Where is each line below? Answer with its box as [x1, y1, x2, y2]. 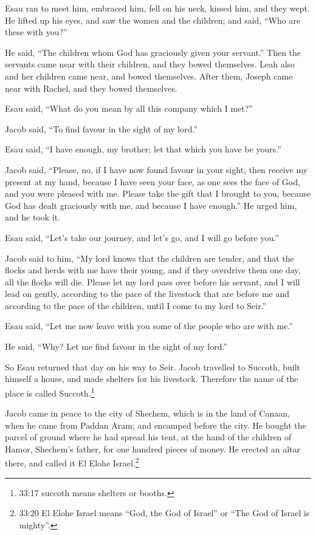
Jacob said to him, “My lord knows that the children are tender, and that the [5, 251, 294, 264]
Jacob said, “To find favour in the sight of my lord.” [5, 122, 198, 135]
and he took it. [5, 211, 61, 223]
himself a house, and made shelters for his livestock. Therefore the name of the [5, 372, 298, 385]
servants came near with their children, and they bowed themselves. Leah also [5, 58, 295, 70]
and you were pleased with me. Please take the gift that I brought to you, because [5, 187, 311, 200]
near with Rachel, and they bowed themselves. [5, 81, 177, 94]
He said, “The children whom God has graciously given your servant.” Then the [5, 46, 301, 58]
